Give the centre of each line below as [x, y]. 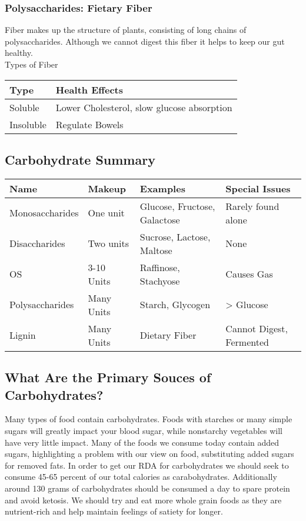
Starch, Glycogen [175, 305]
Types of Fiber [31, 64]
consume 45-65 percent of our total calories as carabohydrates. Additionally [141, 477]
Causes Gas [249, 274]
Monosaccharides [44, 213]
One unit [106, 213]
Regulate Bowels [89, 124]
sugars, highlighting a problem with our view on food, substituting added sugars [149, 454]
